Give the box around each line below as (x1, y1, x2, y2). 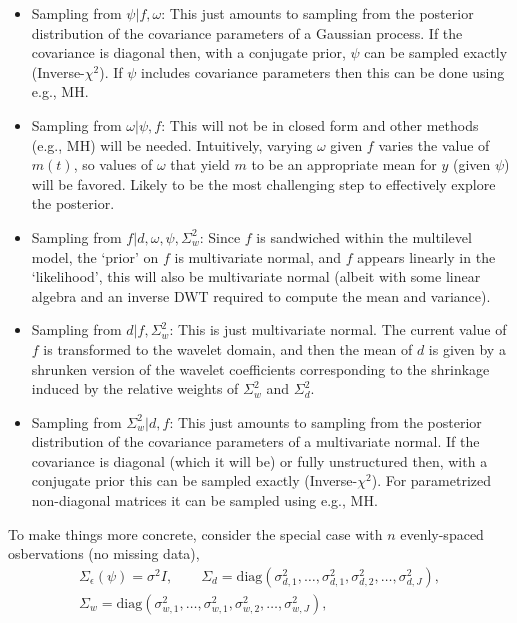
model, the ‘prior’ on (31, 246, 159, 267)
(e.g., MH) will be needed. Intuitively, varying (31, 134, 313, 155)
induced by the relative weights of (31, 378, 239, 399)
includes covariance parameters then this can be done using (141, 61, 505, 82)
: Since (199, 226, 241, 247)
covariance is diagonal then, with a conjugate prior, (31, 42, 346, 63)
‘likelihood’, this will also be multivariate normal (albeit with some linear (31, 266, 481, 287)
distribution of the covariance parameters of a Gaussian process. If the (31, 22, 463, 43)
